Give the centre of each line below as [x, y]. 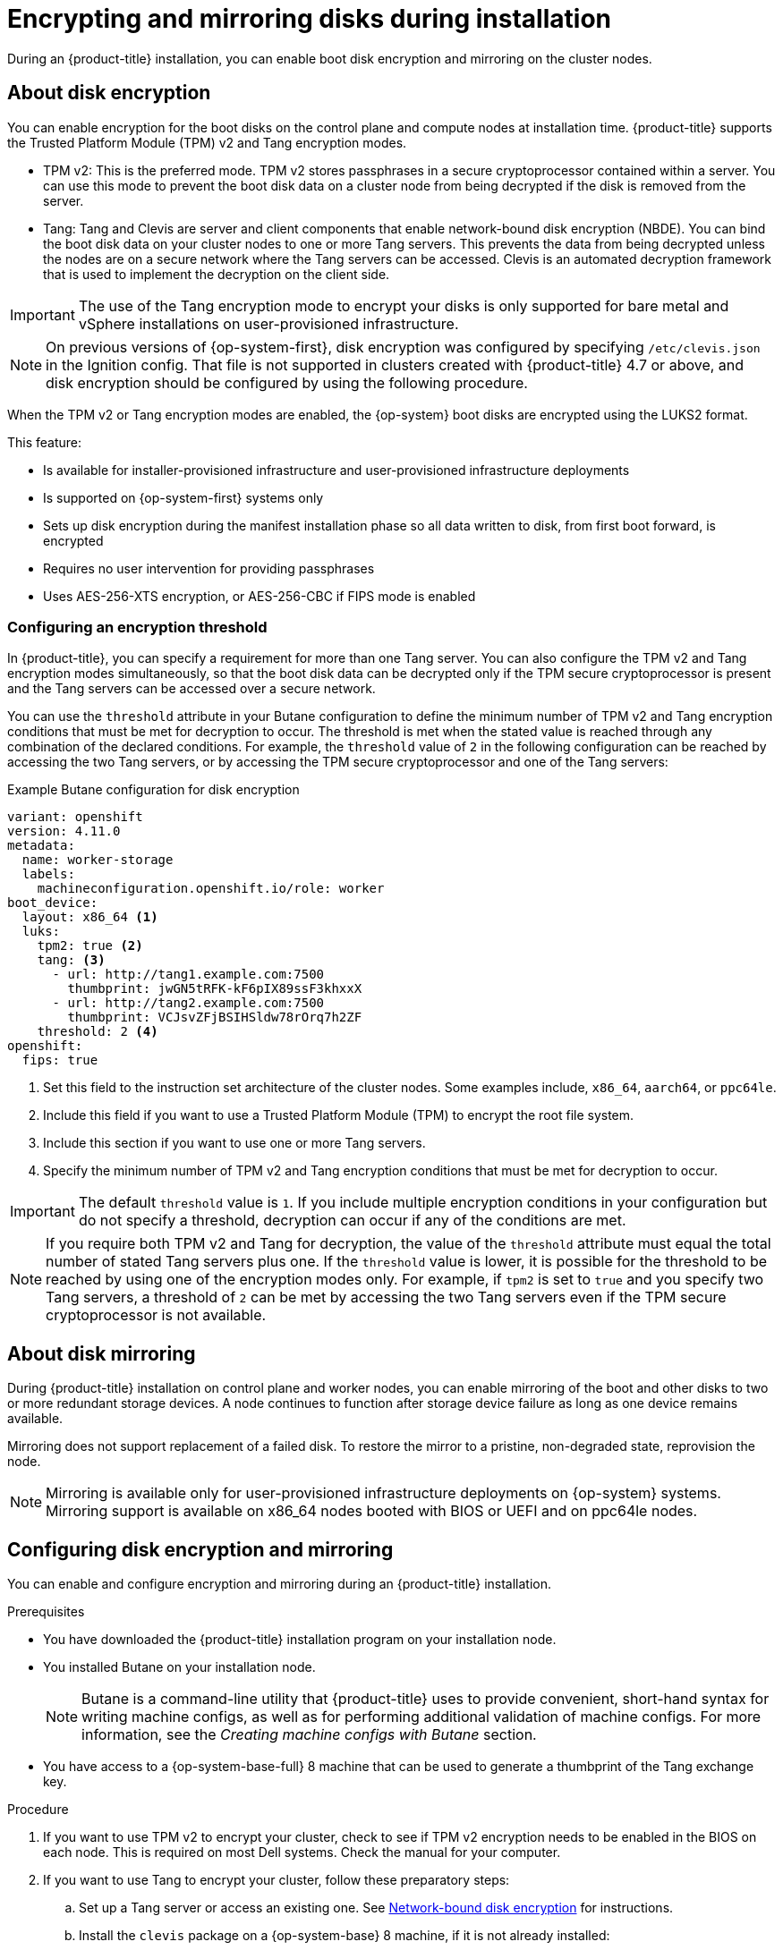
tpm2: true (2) [90, 946]
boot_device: [53, 903]
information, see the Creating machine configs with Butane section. [309, 1735]
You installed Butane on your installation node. [179, 1667]
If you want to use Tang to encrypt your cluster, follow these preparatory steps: [277, 1880]
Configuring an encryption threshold [137, 627]
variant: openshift [75, 817]
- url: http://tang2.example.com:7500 [188, 1003]
